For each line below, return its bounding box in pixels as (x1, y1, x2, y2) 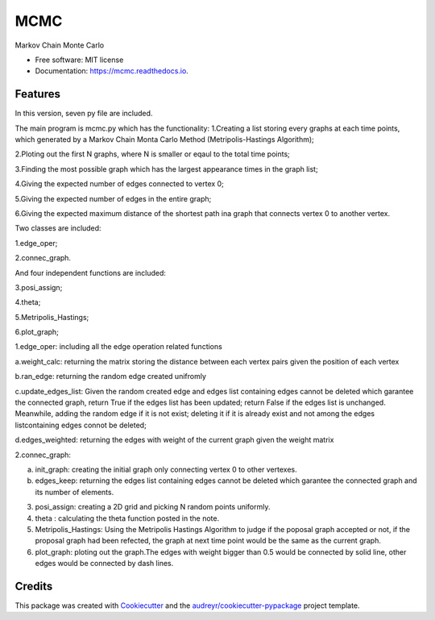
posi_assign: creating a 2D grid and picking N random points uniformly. (35, 502, 271, 512)
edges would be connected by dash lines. (35, 559, 174, 568)
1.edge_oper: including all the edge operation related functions (14, 342, 223, 352)
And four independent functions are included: (14, 268, 167, 277)
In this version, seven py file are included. (14, 109, 153, 119)
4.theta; (14, 298, 41, 307)
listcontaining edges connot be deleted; (14, 420, 147, 430)
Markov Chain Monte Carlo (14, 40, 105, 50)
